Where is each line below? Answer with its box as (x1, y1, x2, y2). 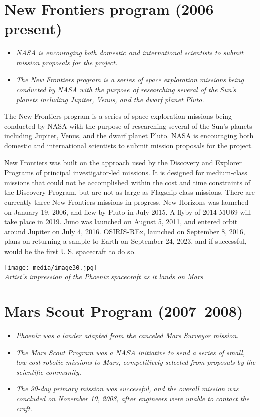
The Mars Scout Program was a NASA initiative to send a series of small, (16, 347, 245, 357)
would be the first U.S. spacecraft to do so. (4, 246, 136, 256)
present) (4, 18, 62, 39)
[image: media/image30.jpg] (4, 264, 98, 271)
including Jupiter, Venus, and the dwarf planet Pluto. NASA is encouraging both (4, 130, 254, 141)
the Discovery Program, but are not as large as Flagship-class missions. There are (4, 187, 255, 197)
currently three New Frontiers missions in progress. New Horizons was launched (4, 197, 249, 207)
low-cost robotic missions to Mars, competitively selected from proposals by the (16, 357, 256, 367)
